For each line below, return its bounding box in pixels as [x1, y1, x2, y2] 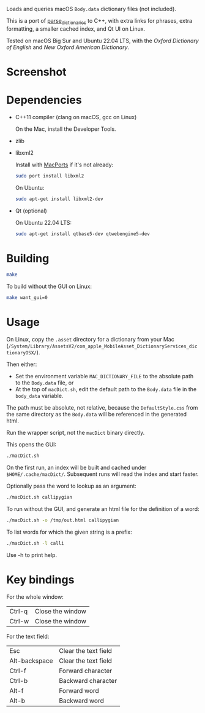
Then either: [6, 360, 37, 368]
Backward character [59, 676, 117, 685]
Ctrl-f [9, 666, 26, 675]
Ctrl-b [9, 676, 28, 685]
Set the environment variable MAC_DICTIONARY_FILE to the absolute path [15, 373, 194, 380]
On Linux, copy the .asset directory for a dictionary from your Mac [6, 336, 174, 343]
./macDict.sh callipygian [6, 494, 72, 501]
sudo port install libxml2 [15, 173, 84, 179]
